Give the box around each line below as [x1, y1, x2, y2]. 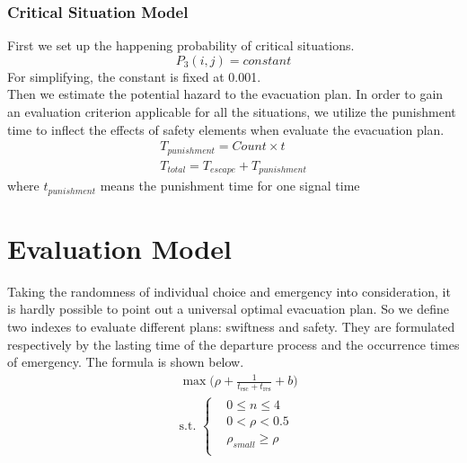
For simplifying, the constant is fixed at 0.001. [7, 67, 261, 85]
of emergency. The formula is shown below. [7, 352, 244, 371]
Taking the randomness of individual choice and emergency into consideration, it [7, 281, 451, 300]
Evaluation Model [7, 229, 232, 266]
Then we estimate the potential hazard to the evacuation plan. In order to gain [7, 85, 444, 103]
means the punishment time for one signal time [100, 176, 360, 195]
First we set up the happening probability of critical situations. [7, 36, 355, 55]
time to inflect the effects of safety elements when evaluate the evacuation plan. [7, 120, 445, 138]
